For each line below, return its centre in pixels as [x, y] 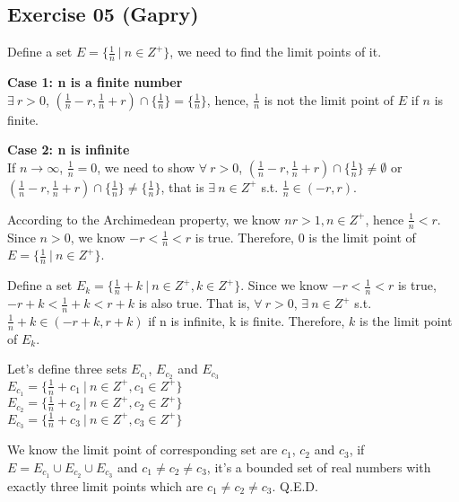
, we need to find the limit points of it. [276, 52]
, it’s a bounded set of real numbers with [319, 467]
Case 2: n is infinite [69, 150]
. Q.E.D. [295, 485]
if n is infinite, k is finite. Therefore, [247, 320]
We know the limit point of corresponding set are [143, 449]
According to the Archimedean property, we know [144, 219]
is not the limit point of [329, 99]
